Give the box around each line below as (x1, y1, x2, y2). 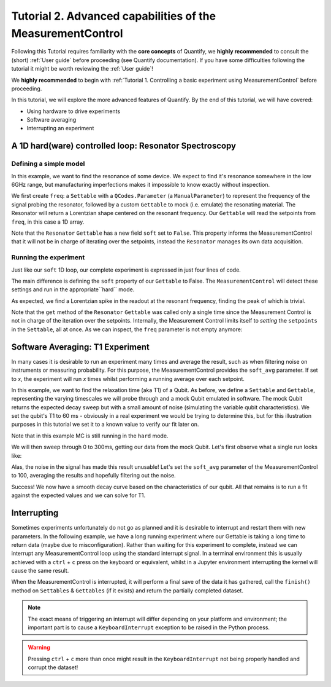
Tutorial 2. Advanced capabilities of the (11, 9, 216, 23)
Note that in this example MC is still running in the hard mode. (11, 432, 169, 439)
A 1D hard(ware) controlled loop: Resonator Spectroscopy (11, 141, 236, 151)
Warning (28, 644, 50, 651)
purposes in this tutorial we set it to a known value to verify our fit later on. (11, 421, 199, 428)
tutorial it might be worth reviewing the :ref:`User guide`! (11, 65, 153, 73)
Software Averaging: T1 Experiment (11, 342, 150, 352)
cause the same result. (11, 567, 69, 575)
